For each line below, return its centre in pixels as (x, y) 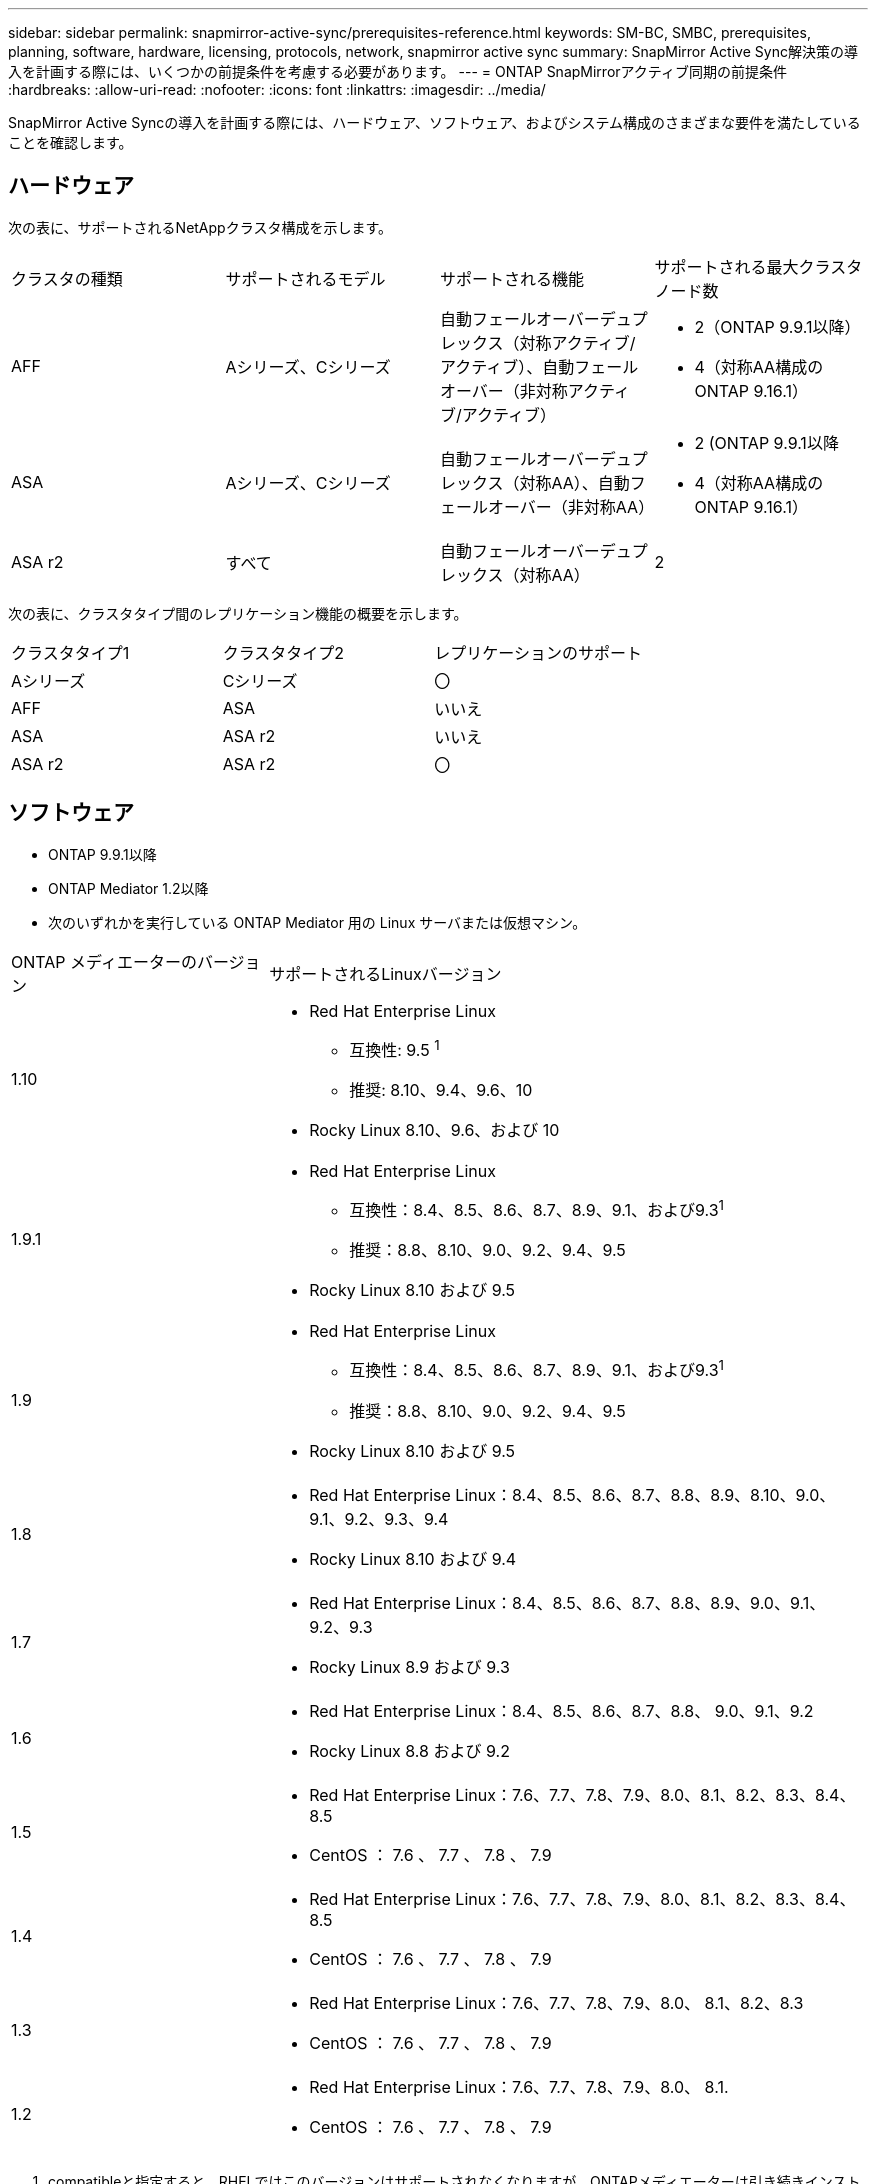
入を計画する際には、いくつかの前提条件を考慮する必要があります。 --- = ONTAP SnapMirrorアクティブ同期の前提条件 (398, 71)
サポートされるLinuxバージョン (385, 973)
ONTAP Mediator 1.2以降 (128, 888)
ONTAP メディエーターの (104, 961)
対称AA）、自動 (574, 482)
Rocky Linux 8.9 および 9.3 (409, 1666)
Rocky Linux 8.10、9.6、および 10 (434, 1130)
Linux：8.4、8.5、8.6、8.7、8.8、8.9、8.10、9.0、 (645, 1494)
